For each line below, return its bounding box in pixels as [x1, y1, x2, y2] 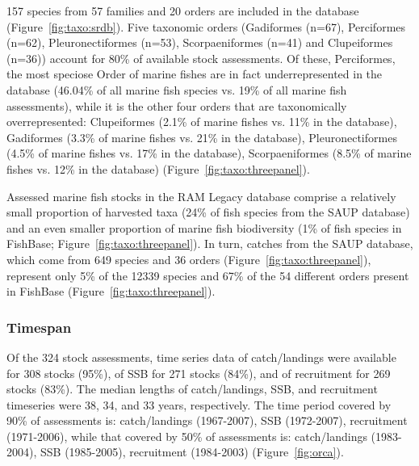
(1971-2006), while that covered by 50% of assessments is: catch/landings [6, 427, 367, 444]
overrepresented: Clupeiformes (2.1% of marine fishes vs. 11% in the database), [6, 113, 397, 130]
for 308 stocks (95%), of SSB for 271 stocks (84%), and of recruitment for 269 [6, 364, 391, 381]
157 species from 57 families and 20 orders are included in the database [6, 2, 359, 19]
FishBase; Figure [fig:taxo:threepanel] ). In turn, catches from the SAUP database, [6, 235, 413, 252]
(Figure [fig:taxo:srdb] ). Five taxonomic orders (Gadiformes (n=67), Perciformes [6, 18, 406, 35]
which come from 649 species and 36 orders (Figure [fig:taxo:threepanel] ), [6, 250, 371, 267]
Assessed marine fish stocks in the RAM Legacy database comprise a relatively [6, 187, 396, 204]
